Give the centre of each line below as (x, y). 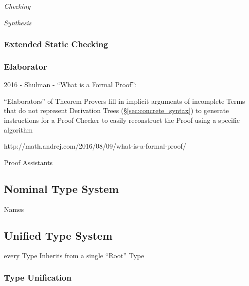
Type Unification (38, 277)
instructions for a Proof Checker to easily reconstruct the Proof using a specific (122, 120)
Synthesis (18, 22)
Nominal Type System (62, 188)
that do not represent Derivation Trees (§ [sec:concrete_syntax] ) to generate (116, 110)
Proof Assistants (28, 162)
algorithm (18, 129)
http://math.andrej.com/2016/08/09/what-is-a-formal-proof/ (95, 146)
